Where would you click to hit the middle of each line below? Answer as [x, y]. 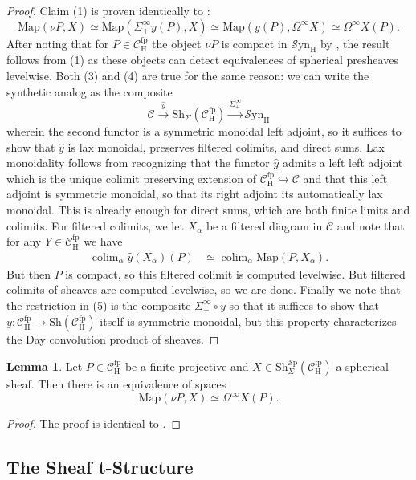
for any [24, 241]
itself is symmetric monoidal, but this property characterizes [248, 321]
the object [177, 43]
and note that [371, 225]
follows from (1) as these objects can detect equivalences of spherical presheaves [202, 60]
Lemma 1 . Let [45, 366]
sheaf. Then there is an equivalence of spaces [116, 383]
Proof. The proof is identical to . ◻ [94, 423]
